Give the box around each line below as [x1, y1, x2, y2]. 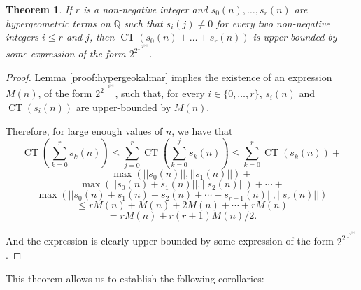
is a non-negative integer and [83, 2, 208, 16]
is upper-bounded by [253, 29, 337, 44]
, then [89, 29, 115, 44]
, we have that [171, 123, 233, 138]
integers [6, 29, 39, 44]
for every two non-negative [216, 15, 330, 30]
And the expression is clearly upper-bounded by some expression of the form [6, 233, 334, 248]
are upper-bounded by [76, 100, 171, 115]
